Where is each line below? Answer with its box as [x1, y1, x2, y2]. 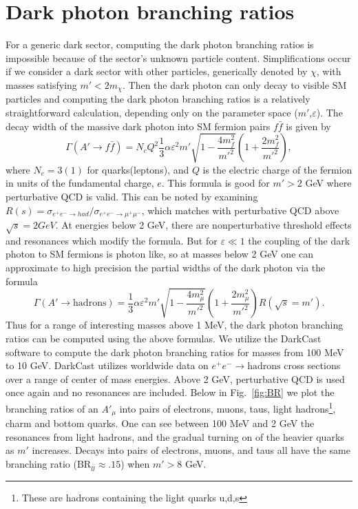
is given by [286, 118, 331, 133]
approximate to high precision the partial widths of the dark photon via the [6, 260, 326, 275]
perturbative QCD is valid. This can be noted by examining [6, 189, 258, 204]
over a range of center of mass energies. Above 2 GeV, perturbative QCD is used [6, 371, 345, 386]
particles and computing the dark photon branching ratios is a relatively [6, 92, 310, 106]
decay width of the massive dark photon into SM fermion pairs [6, 118, 271, 133]
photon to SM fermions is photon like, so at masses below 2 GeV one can [6, 247, 314, 261]
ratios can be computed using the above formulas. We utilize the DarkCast [6, 331, 322, 345]
